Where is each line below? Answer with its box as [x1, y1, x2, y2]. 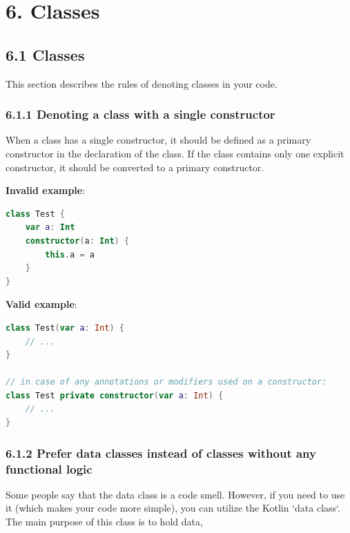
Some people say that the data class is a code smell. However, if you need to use [6, 487, 345, 501]
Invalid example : [6, 183, 86, 197]
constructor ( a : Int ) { [25, 235, 130, 246]
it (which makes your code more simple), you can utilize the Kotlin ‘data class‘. [6, 501, 340, 515]
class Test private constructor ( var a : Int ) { [6, 390, 224, 400]
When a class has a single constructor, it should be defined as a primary [6, 133, 311, 147]
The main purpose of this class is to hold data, [6, 514, 203, 528]
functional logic [6, 460, 93, 477]
